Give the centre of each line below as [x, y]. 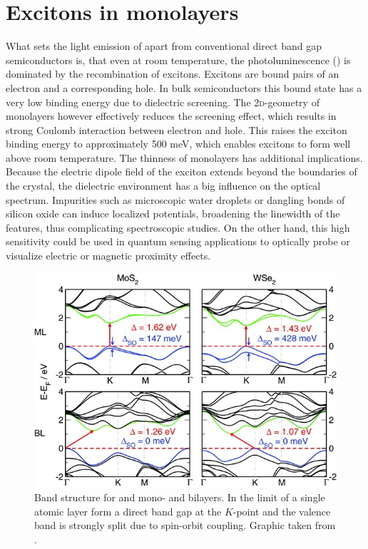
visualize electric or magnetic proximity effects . [108, 256]
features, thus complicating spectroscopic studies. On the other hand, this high [178, 227]
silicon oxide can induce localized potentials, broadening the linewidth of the [173, 214]
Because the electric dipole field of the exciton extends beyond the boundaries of [182, 171]
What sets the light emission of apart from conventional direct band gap [164, 46]
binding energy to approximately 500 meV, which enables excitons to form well [178, 144]
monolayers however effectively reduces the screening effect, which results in [171, 116]
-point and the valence [282, 511]
